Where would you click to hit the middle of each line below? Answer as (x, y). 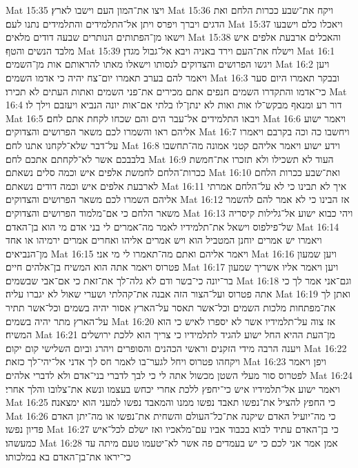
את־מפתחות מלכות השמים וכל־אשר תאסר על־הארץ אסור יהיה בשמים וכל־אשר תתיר (171, 308)
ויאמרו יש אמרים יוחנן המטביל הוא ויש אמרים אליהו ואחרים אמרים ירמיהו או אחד (164, 240)
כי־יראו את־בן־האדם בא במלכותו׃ (68, 456)
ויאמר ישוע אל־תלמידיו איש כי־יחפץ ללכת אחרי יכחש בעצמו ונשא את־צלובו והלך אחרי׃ (173, 388)
